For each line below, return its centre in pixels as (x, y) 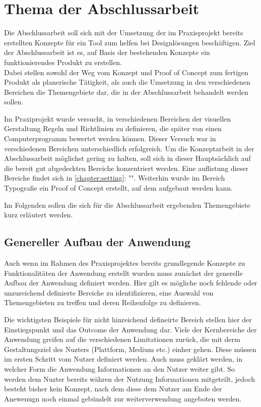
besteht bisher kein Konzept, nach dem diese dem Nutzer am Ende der (113, 389)
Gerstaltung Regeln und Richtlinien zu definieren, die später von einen (113, 128)
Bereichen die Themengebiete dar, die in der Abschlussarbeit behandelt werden (126, 92)
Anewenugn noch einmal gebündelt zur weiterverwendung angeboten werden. (123, 398)
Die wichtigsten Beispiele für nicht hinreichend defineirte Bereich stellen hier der (128, 319)
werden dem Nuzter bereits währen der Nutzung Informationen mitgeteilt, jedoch (130, 379)
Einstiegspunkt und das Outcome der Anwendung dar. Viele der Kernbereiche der (130, 329)
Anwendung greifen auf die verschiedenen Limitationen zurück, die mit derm (122, 339)
